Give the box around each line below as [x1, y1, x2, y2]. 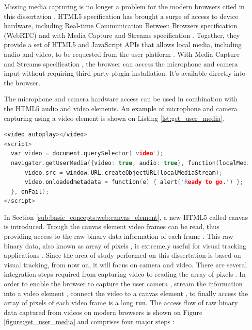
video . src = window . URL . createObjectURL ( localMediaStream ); [24, 169, 223, 176]
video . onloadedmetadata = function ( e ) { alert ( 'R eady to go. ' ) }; [24, 179, 244, 186]
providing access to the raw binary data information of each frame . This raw [4, 231, 233, 241]
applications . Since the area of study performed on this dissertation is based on [4, 250, 241, 260]
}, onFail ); [11, 188, 49, 195]
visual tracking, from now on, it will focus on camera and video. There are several [4, 259, 247, 269]
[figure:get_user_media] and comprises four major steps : [4, 316, 174, 327]
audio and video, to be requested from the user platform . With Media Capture [4, 49, 240, 59]
